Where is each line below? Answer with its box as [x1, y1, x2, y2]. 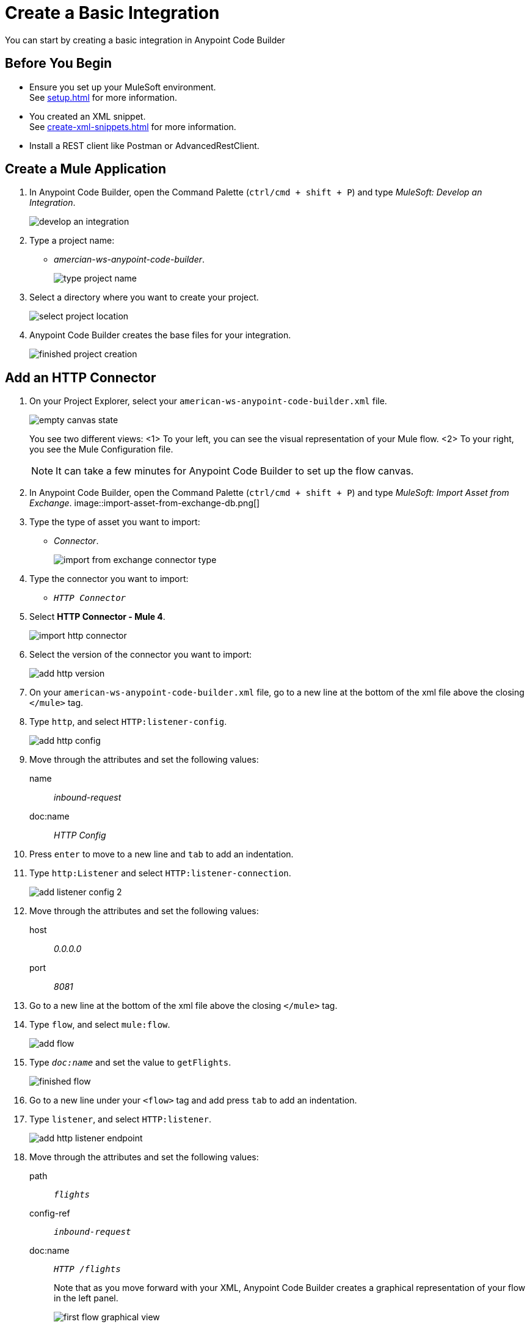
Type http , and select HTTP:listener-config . [29, 716, 227, 727]
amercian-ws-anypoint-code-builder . [54, 254, 205, 265]
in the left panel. [54, 1293, 118, 1304]
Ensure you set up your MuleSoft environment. [29, 81, 216, 92]
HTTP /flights [54, 1264, 121, 1274]
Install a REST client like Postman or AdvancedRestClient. [29, 140, 260, 151]
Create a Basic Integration [5, 2, 220, 23]
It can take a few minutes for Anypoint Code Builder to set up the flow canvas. [56, 465, 414, 478]
